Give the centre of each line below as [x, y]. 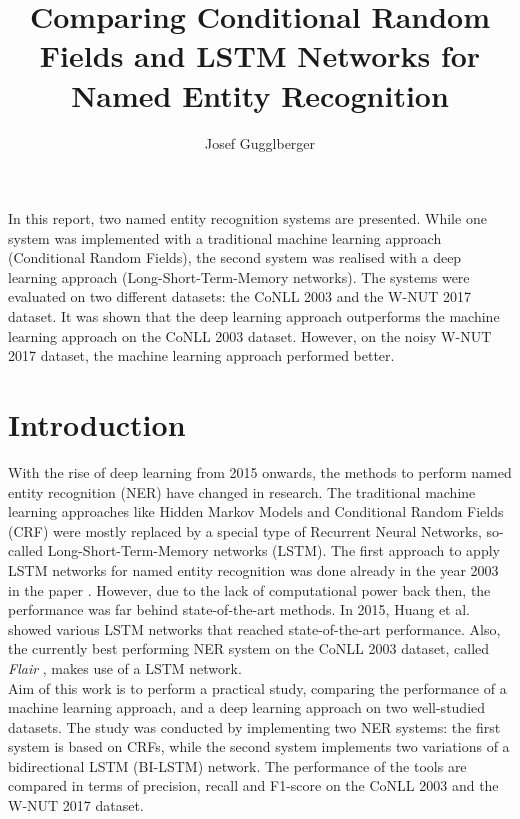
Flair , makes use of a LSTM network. [125, 667]
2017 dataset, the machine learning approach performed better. [201, 355]
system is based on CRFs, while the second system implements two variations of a [259, 746]
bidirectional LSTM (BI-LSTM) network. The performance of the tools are [237, 765]
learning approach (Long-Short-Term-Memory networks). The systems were [239, 276]
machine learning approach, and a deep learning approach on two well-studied [247, 707]
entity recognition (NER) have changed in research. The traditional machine [242, 491]
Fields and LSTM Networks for [260, 55]
